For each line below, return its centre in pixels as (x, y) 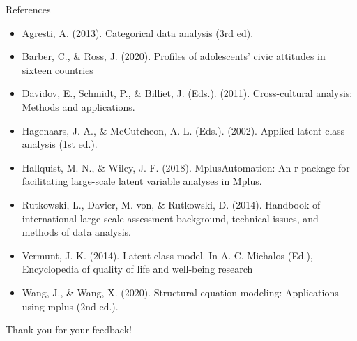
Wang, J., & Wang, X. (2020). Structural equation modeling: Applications (180, 292)
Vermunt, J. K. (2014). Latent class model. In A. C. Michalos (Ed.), (167, 255)
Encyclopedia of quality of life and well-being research (137, 269)
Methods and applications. (78, 106)
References (28, 9)
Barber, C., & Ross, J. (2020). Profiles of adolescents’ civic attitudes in (174, 56)
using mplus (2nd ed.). (70, 306)
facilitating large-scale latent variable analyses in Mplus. (142, 181)
